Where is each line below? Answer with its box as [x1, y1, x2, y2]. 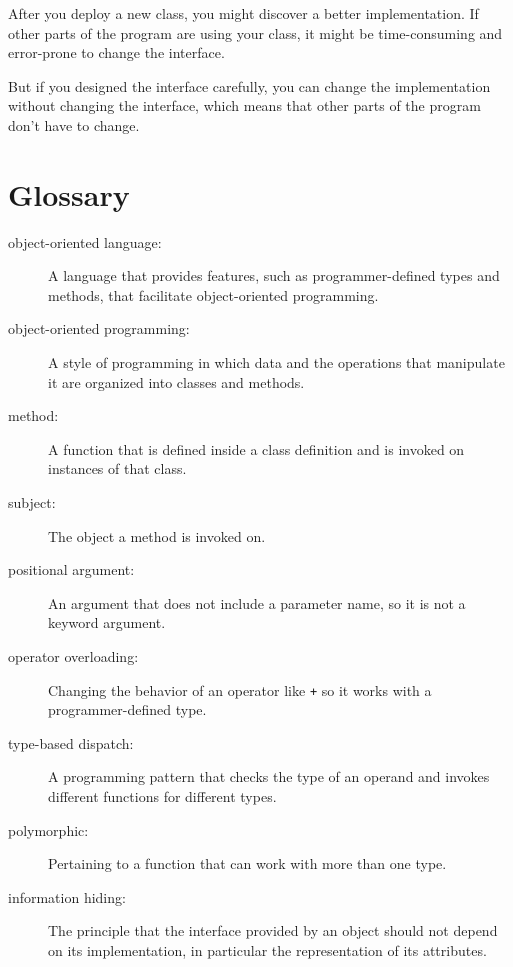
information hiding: [8, 886, 126, 907]
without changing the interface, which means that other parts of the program [8, 95, 481, 116]
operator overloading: [8, 646, 139, 666]
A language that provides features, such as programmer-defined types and [48, 265, 500, 286]
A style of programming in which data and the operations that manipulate [48, 352, 505, 373]
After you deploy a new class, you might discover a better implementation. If [8, 3, 479, 23]
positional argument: [8, 559, 135, 580]
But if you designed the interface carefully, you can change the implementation [8, 75, 491, 96]
